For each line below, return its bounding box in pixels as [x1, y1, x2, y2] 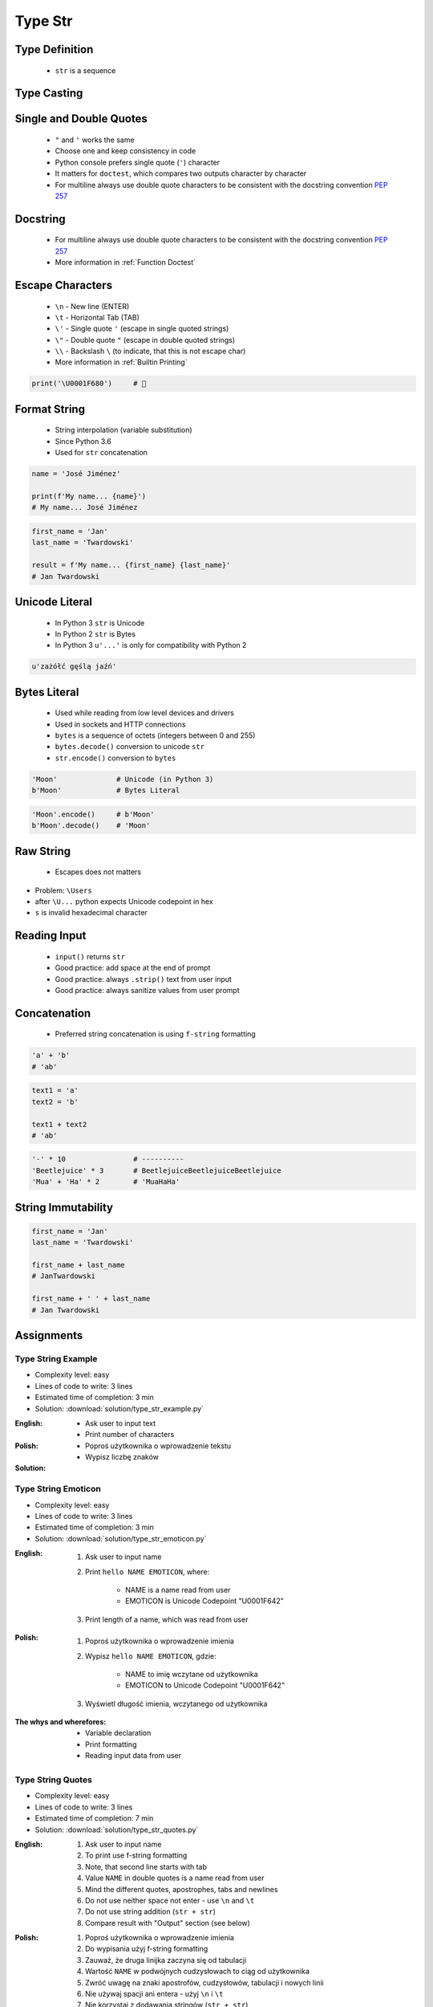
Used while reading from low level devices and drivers [55, 708, 234, 718]
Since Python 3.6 [55, 436, 111, 446]
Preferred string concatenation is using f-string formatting [55, 1029, 256, 1039]
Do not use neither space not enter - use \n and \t [85, 1895, 255, 1905]
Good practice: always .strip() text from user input [55, 974, 233, 983]
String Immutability [14, 1200, 114, 1214]
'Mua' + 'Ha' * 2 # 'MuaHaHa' [31, 1177, 180, 1187]
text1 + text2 [31, 1120, 87, 1129]
